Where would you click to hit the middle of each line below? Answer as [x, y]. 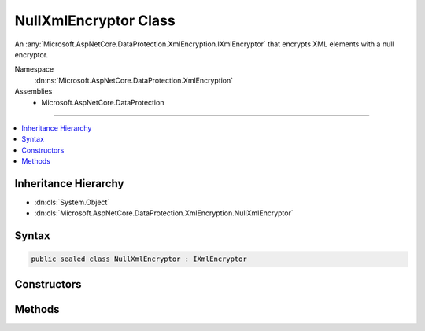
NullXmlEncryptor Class [95, 20]
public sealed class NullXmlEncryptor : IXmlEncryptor [139, 259]
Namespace [34, 69]
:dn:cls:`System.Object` [72, 202]
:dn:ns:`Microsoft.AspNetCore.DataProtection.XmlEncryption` [134, 80]
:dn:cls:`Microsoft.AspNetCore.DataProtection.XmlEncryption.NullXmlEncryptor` [164, 213]
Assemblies [33, 91]
